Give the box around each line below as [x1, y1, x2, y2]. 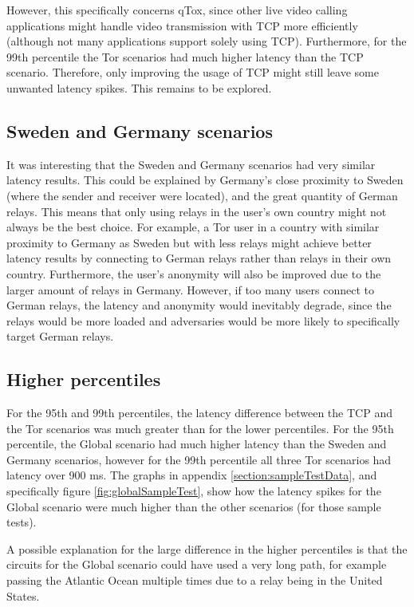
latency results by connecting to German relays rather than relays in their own [6, 250, 392, 266]
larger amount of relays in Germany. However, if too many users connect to [6, 281, 374, 298]
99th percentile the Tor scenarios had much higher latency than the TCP [6, 48, 364, 65]
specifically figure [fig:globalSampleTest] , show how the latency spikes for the [6, 483, 381, 499]
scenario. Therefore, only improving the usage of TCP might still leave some [6, 64, 379, 81]
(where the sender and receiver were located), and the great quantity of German [6, 187, 398, 203]
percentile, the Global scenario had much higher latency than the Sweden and [6, 436, 387, 452]
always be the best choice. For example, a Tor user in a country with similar [6, 219, 380, 235]
